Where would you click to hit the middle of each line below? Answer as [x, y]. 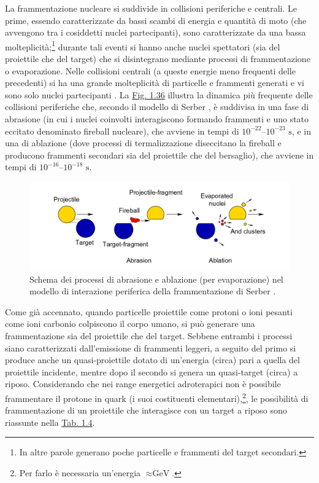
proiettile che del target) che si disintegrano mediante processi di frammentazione [158, 59]
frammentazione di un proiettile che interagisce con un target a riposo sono [146, 410]
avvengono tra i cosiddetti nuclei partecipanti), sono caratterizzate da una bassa [156, 32]
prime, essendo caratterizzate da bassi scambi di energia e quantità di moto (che [156, 20]
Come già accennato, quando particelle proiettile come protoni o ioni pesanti [149, 311]
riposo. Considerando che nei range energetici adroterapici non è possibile [143, 384]
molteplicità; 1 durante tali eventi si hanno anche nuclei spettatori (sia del [143, 45]
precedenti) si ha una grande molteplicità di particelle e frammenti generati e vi [155, 83]
